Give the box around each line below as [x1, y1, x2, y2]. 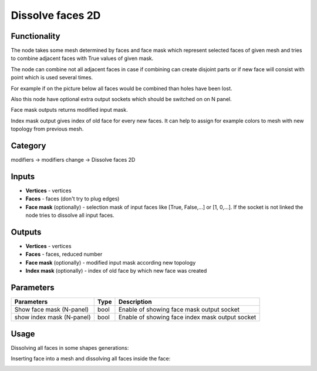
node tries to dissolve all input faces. [25, 212, 114, 219]
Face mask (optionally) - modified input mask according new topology [25, 259, 196, 266]
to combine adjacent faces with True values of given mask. [11, 55, 154, 62]
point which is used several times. [11, 74, 93, 81]
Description [118, 298, 152, 306]
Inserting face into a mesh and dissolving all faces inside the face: [11, 355, 171, 362]
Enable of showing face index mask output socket [118, 313, 257, 322]
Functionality [11, 31, 60, 41]
